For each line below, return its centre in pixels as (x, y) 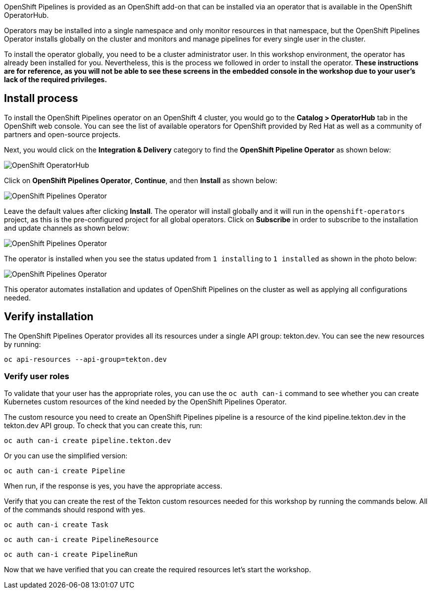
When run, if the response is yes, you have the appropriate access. (113, 486)
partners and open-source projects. (62, 134)
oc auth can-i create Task (56, 525)
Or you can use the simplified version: (66, 456)
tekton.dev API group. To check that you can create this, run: (103, 426)
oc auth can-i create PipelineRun (71, 555)
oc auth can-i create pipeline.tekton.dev (88, 441)
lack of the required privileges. (55, 79)
